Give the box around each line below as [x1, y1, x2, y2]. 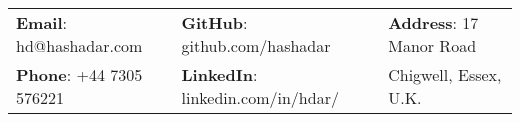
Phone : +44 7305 [16, 63, 143, 86]
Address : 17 [388, 11, 479, 34]
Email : [16, 11, 68, 34]
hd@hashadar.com [16, 34, 143, 57]
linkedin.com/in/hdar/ [181, 86, 339, 109]
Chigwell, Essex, [388, 63, 502, 86]
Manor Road [388, 34, 477, 57]
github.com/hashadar [181, 34, 331, 57]
